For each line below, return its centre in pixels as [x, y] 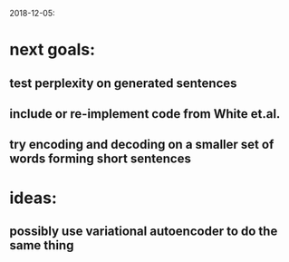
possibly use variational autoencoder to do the [144, 231]
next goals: [53, 50]
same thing [42, 245]
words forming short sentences [101, 159]
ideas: [33, 198]
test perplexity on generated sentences [123, 83]
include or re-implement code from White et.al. [145, 114]
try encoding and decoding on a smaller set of [142, 145]
